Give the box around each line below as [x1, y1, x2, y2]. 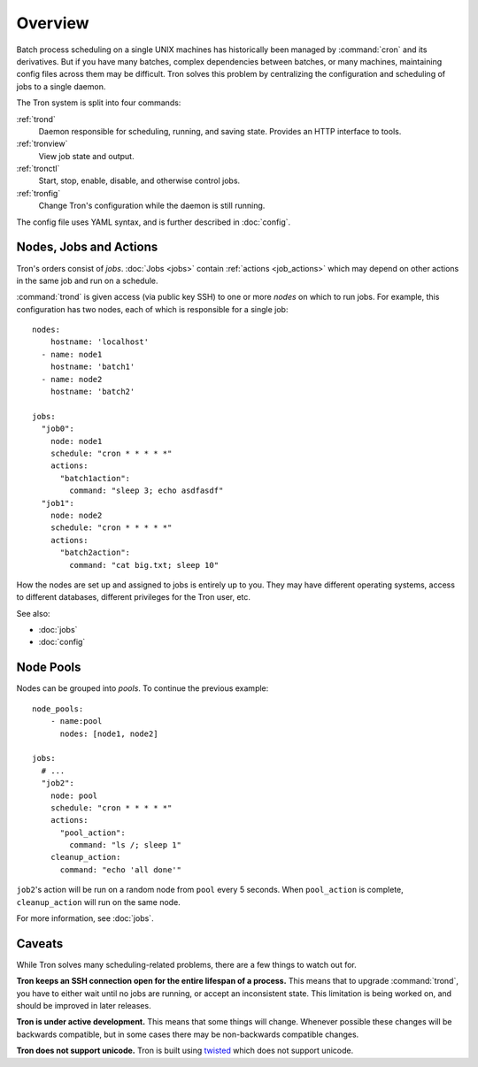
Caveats [16, 936, 64, 951]
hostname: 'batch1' [50, 362, 135, 372]
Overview [16, 13, 89, 33]
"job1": [41, 498, 74, 508]
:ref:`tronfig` [16, 188, 61, 198]
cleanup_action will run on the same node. [16, 896, 181, 907]
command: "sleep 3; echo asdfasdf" [69, 486, 224, 495]
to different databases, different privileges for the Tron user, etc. [16, 592, 251, 603]
